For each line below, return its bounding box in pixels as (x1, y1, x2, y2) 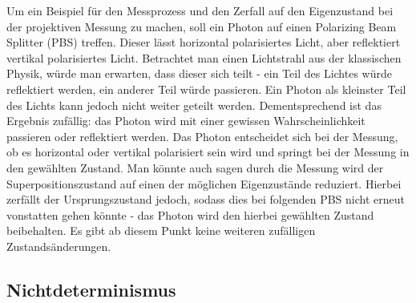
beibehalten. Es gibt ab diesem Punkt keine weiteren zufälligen (6, 222, 316, 239)
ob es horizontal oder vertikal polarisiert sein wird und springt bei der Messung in (6, 143, 410, 160)
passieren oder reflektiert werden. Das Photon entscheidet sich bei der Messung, (6, 127, 398, 144)
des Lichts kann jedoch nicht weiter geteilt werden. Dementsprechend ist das (6, 96, 382, 113)
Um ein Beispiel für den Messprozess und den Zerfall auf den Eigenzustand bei (6, 2, 394, 18)
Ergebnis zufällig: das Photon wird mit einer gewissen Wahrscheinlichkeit (6, 112, 366, 129)
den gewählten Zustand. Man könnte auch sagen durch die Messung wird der (6, 159, 384, 176)
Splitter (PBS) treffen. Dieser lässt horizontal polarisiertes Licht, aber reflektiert (6, 34, 401, 50)
